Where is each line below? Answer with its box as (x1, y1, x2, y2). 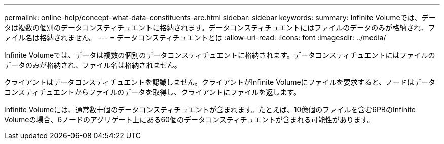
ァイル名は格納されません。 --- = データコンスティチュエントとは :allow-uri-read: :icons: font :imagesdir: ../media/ (4, 33, 386, 42)
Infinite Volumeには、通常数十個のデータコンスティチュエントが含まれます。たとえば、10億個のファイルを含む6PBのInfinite (4, 105, 416, 114)
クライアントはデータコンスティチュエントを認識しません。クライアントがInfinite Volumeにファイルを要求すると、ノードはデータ (4, 78, 436, 86)
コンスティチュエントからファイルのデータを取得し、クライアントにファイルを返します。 (4, 88, 301, 97)
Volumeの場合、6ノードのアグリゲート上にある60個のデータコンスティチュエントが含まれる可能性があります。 (4, 115, 375, 124)
